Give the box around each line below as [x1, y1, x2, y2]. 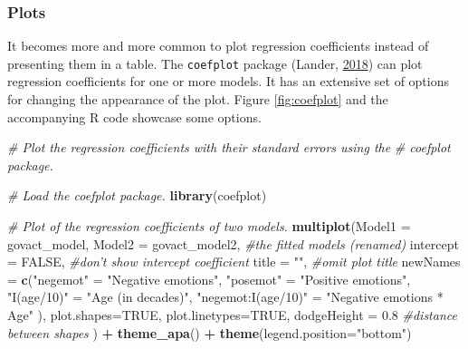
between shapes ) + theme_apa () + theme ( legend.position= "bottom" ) [7, 323, 412, 342]
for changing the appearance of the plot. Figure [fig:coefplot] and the [7, 90, 388, 109]
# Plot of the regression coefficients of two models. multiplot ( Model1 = [7, 217, 411, 236]
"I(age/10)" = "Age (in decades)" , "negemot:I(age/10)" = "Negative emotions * [7, 287, 444, 306]
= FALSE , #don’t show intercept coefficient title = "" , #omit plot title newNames [7, 252, 461, 271]
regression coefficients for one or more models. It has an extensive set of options [7, 72, 450, 91]
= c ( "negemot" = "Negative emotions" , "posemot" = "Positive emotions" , [7, 269, 411, 288]
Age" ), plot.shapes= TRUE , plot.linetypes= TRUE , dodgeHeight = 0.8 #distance [7, 305, 457, 324]
